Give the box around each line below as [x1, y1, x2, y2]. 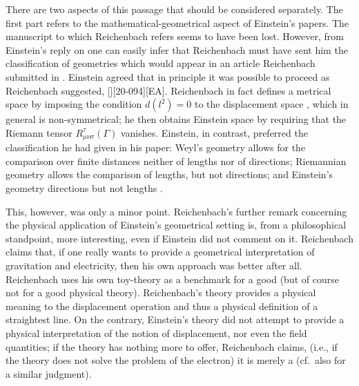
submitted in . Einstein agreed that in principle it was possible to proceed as [6, 69, 330, 84]
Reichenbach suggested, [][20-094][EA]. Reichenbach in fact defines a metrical [6, 83, 331, 97]
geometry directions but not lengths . [6, 180, 163, 195]
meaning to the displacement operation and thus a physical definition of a [6, 298, 318, 313]
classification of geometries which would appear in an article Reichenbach [6, 56, 316, 70]
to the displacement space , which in [194, 97, 349, 111]
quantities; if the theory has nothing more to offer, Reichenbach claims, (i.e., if [6, 339, 338, 354]
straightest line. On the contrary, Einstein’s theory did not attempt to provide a [6, 312, 345, 327]
